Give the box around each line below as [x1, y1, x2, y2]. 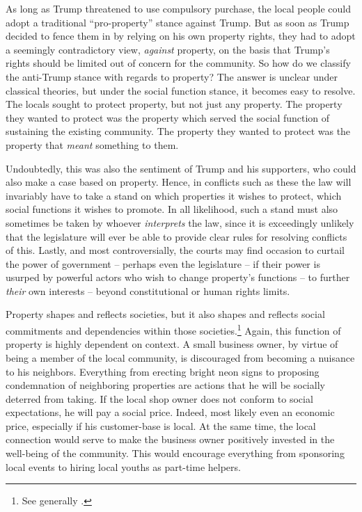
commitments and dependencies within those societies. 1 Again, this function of [6, 321, 341, 337]
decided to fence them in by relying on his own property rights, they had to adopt [6, 29, 356, 43]
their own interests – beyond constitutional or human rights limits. [6, 283, 290, 298]
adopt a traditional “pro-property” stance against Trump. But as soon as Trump [6, 15, 349, 29]
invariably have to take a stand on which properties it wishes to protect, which [6, 188, 342, 202]
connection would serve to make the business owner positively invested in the [6, 432, 335, 447]
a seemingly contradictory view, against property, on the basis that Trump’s [6, 42, 330, 56]
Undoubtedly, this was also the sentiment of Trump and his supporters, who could [6, 161, 356, 175]
